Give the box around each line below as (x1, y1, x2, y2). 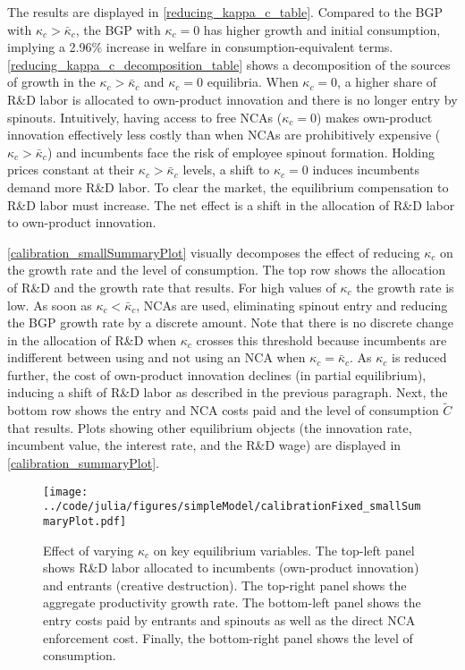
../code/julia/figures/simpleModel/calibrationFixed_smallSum (43, 500, 421, 513)
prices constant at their (7, 160, 135, 179)
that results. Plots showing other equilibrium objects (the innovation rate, (7, 418, 412, 437)
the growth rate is (356, 277, 454, 296)
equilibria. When (207, 72, 299, 91)
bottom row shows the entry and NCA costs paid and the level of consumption (7, 401, 439, 420)
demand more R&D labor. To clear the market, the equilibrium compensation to (7, 177, 449, 196)
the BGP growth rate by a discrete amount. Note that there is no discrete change (7, 313, 454, 332)
